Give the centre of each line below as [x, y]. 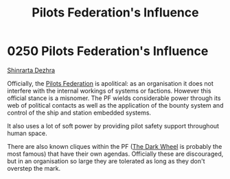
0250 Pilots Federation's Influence [108, 51]
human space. [27, 133]
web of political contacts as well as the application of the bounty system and [115, 105]
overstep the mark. [34, 168]
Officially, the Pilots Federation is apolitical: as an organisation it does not [111, 83]
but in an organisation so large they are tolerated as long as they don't [106, 161]
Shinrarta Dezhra [31, 70]
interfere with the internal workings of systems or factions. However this [109, 91]
